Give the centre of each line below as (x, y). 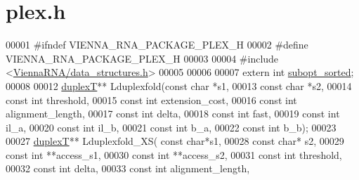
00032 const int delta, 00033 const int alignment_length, (128, 168)
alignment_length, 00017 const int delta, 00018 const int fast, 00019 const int (173, 114)
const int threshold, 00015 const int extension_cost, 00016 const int (151, 99)
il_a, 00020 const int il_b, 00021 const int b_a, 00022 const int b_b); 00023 (171, 127)
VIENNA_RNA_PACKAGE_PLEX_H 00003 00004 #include (142, 58)
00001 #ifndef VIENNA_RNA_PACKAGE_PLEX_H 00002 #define (157, 45)
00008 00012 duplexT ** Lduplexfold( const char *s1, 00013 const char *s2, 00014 (179, 85)
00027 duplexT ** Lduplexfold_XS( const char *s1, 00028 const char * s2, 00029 (175, 141)
